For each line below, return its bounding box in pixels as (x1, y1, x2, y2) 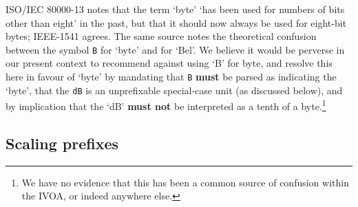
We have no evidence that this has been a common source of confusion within (21, 175, 349, 189)
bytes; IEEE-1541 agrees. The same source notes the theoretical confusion (6, 29, 317, 43)
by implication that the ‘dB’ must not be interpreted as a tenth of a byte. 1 (6, 97, 326, 113)
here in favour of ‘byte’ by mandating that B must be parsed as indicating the (6, 69, 337, 84)
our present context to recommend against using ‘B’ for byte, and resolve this (6, 56, 333, 70)
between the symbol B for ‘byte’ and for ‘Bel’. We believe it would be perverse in (6, 42, 345, 56)
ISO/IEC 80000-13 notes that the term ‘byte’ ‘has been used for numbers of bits (6, 2, 345, 16)
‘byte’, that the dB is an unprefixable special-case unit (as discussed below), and (6, 83, 343, 97)
